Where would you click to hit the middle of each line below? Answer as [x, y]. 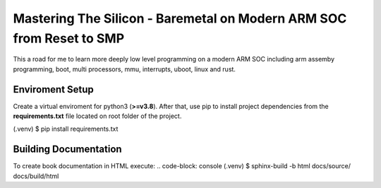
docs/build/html [36, 176]
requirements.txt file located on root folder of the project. [97, 116]
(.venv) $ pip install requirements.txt [66, 129]
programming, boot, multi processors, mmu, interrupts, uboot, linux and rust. [125, 69]
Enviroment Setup [54, 89]
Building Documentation [68, 149]
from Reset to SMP [69, 38]
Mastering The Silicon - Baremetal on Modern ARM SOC [180, 18]
